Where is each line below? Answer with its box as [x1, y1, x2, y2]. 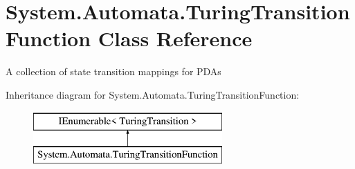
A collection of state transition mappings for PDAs [6, 64, 221, 79]
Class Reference [98, 24, 253, 52]
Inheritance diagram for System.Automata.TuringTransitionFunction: [6, 87, 300, 101]
